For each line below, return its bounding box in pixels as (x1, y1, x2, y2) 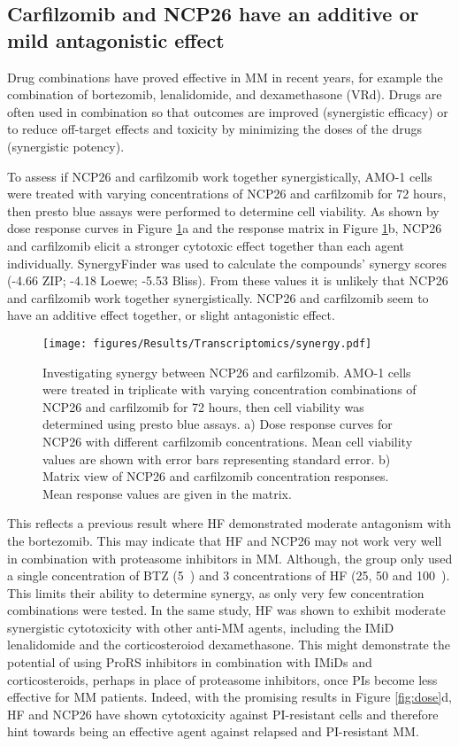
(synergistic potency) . (7, 136, 125, 155)
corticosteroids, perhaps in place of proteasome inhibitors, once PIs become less (7, 670, 438, 688)
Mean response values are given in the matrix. (42, 484, 292, 502)
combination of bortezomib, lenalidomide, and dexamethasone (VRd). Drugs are (7, 85, 442, 104)
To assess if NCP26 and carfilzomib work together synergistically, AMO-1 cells (7, 167, 432, 185)
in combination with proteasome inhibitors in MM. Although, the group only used (7, 548, 453, 567)
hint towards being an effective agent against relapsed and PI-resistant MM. (7, 722, 419, 741)
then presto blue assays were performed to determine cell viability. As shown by (7, 201, 440, 220)
